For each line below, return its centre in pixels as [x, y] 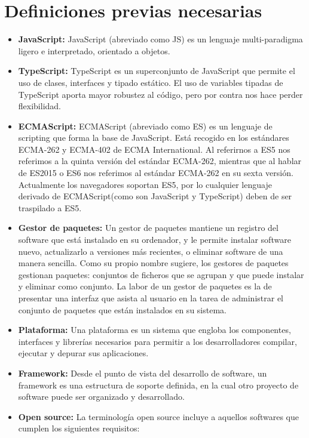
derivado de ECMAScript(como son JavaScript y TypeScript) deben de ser [155, 196]
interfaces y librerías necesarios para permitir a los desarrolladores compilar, [157, 341]
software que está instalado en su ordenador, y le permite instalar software [154, 240]
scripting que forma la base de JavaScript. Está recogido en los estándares [154, 138]
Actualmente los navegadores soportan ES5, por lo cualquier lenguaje [145, 184]
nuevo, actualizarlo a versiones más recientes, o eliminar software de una [151, 251]
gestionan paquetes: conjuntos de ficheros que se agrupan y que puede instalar [161, 274]
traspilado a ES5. [50, 207]
